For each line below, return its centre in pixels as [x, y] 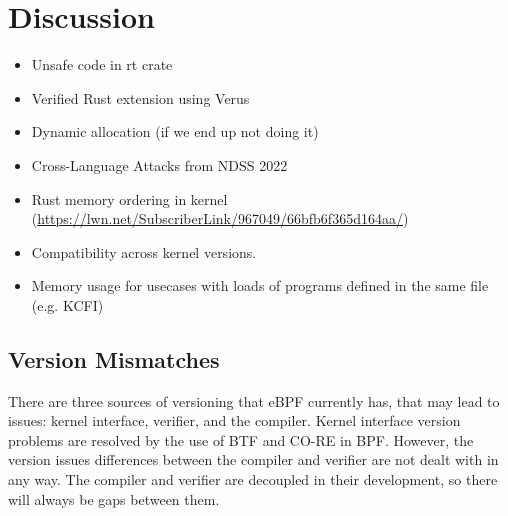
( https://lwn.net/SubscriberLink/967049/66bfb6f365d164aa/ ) [220, 218]
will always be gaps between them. [114, 498]
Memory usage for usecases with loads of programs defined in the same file [260, 285]
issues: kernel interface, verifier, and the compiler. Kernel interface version [234, 420]
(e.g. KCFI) [67, 304]
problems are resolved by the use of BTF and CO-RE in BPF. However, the [241, 439]
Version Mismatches [114, 358]
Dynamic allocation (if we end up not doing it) [175, 131]
